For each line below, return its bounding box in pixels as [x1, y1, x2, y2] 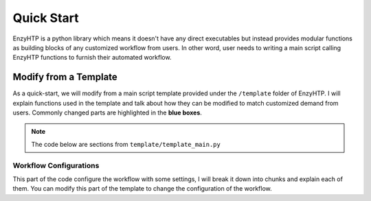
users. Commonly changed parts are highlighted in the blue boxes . [12, 108, 203, 117]
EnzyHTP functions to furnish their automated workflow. [12, 54, 172, 62]
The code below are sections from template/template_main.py [31, 140, 221, 148]
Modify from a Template [12, 71, 118, 83]
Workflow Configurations [12, 161, 100, 170]
